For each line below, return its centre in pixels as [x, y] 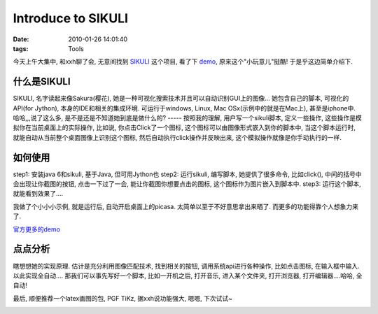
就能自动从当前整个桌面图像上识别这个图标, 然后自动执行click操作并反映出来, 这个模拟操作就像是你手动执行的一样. [177, 137]
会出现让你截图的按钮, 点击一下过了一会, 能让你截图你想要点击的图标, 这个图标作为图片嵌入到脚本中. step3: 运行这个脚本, [187, 184]
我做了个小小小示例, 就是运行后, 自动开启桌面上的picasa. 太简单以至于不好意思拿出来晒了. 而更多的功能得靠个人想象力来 [186, 206]
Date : [21, 39]
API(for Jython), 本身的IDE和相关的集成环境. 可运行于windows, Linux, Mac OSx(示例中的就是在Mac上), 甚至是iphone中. [184, 108]
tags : [21, 48]
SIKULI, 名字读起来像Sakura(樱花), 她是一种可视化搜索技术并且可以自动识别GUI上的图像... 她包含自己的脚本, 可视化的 [181, 99]
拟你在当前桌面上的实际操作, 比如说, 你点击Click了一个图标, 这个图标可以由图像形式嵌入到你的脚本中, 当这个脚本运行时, [184, 128]
